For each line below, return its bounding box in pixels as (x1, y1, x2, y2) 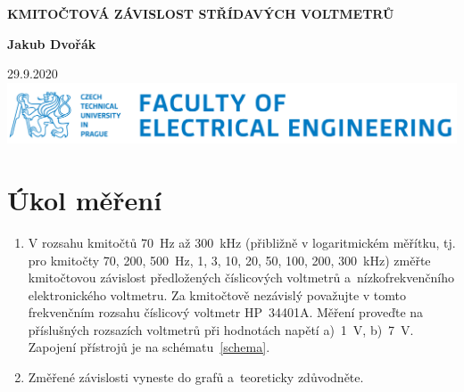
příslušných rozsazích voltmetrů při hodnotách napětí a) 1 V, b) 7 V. (28, 320, 414, 339)
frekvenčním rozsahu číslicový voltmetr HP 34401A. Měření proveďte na (28, 303, 424, 322)
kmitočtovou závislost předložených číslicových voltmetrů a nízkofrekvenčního (28, 268, 454, 287)
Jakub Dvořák (7, 34, 96, 53)
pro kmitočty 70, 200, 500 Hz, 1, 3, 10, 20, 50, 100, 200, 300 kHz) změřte (28, 250, 431, 269)
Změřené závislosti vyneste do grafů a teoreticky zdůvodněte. (28, 368, 364, 387)
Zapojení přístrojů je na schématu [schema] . (28, 338, 270, 356)
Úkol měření (7, 181, 162, 217)
